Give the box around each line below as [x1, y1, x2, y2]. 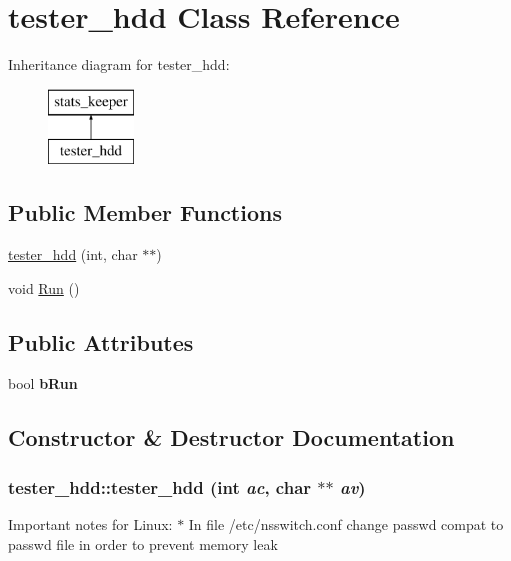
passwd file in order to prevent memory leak [8, 533, 278, 554]
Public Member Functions [8, 197, 282, 228]
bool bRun [8, 373, 78, 394]
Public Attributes [8, 326, 194, 357]
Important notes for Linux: [8, 514, 173, 535]
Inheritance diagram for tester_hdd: [8, 54, 230, 75]
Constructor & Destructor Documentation [8, 422, 455, 453]
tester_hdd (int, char [8, 244, 138, 265]
